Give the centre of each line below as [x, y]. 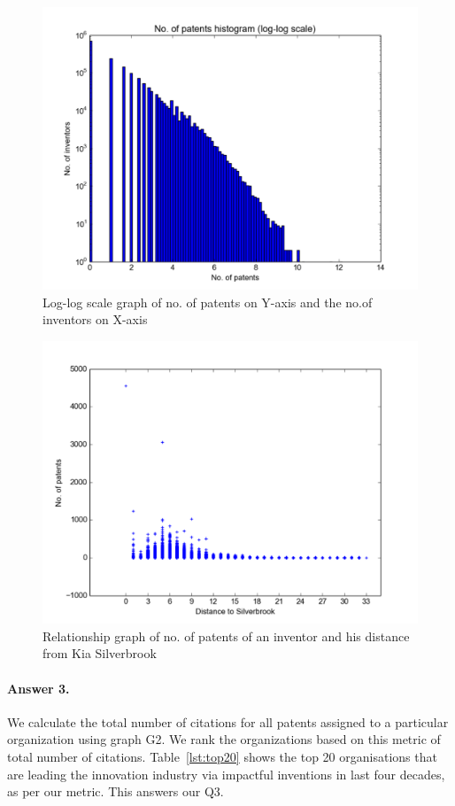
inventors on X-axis [95, 319]
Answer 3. [39, 688]
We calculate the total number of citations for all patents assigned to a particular [228, 721]
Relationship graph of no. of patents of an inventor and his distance [226, 635]
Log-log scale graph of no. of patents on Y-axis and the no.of [208, 302]
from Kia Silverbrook [100, 653]
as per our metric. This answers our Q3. [116, 791]
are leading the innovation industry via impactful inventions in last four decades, [226, 774]
